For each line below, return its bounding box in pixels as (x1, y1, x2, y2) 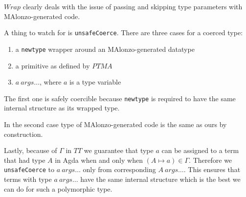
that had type (4, 154, 45, 165)
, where (40, 77, 62, 87)
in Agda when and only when (55, 154, 143, 165)
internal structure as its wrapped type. (4, 103, 120, 113)
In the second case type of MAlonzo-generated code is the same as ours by (4, 119, 227, 129)
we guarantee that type (84, 145, 154, 155)
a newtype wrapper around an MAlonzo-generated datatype (15, 44, 195, 54)
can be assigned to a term (161, 145, 239, 155)
